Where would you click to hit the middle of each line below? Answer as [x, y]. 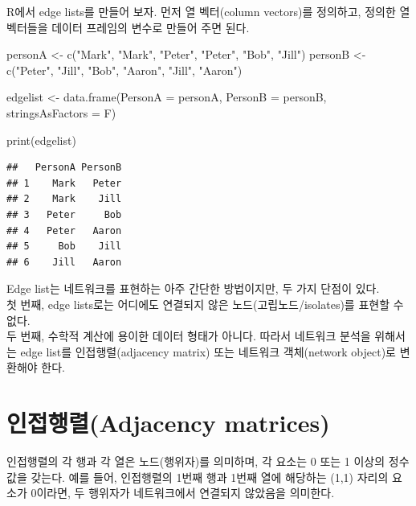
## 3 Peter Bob [64, 214]
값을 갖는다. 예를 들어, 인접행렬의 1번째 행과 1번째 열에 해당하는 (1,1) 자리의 [198, 477]
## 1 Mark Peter [64, 183]
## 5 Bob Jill [64, 247]
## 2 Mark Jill [64, 199]
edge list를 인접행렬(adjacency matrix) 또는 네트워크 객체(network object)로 [208, 351]
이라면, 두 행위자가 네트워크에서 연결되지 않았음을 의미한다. [186, 493]
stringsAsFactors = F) [61, 112]
